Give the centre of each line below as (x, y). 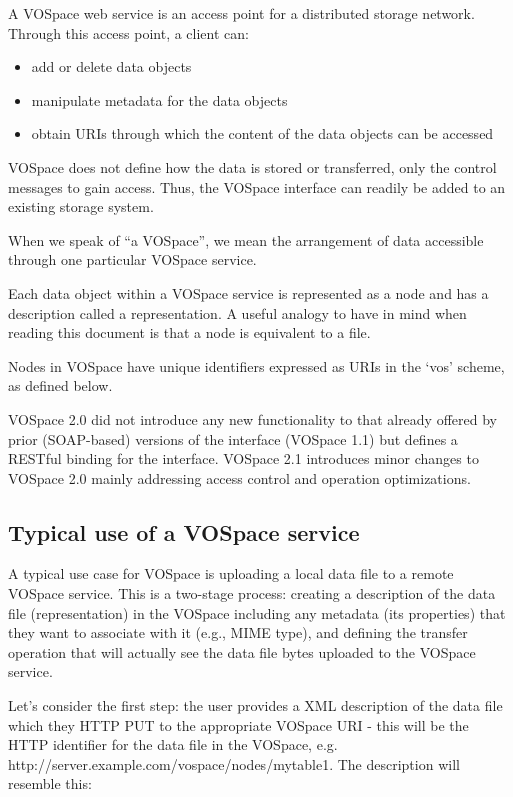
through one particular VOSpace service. (132, 259)
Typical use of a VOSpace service (184, 531)
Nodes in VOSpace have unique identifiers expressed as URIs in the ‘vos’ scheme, (256, 365)
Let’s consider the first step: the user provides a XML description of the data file (255, 705)
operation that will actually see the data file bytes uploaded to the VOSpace (242, 651)
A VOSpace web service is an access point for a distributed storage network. (241, 13)
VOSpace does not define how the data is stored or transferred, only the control (252, 166)
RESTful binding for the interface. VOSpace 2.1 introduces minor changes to (243, 458)
